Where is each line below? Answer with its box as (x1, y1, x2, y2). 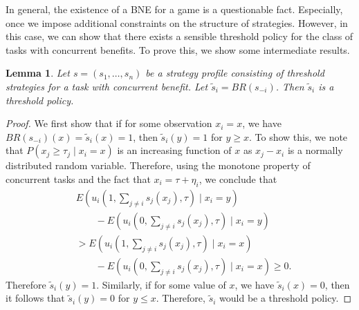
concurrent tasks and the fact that (6, 171, 151, 186)
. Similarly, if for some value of (96, 277, 226, 291)
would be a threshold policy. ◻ (219, 291, 352, 305)
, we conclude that (199, 171, 277, 186)
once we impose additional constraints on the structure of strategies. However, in (6, 15, 348, 30)
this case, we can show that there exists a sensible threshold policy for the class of (6, 29, 353, 43)
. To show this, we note (249, 129, 348, 144)
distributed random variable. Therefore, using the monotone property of (6, 158, 311, 173)
